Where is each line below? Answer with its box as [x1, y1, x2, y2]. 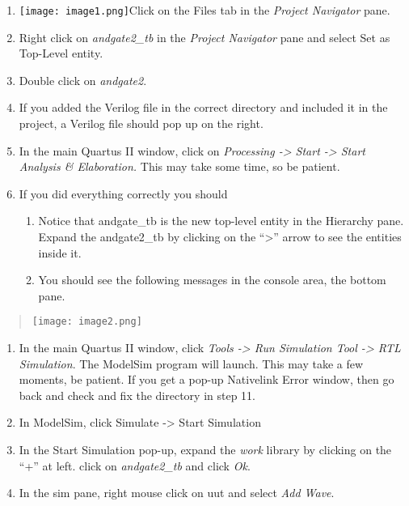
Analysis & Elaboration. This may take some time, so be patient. [19, 158, 340, 175]
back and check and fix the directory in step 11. [19, 386, 256, 403]
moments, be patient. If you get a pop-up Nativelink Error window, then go [19, 371, 394, 388]
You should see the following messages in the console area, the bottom [38, 271, 386, 288]
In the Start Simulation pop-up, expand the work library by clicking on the [19, 441, 392, 457]
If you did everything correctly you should [19, 185, 228, 202]
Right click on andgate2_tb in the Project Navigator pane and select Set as [19, 28, 390, 45]
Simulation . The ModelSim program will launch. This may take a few [19, 355, 364, 372]
